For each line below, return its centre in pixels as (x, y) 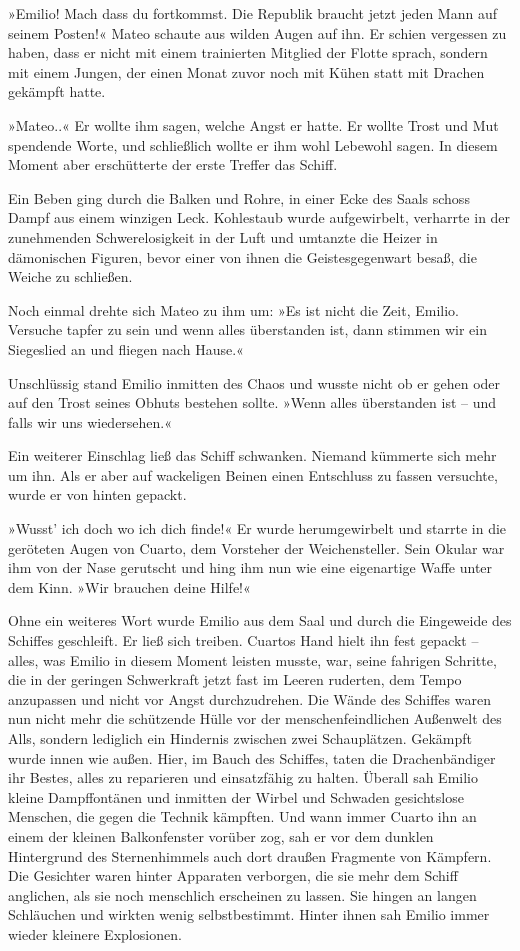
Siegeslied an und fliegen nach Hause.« (126, 348)
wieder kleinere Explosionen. (95, 933)
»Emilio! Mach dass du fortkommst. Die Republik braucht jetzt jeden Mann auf (252, 13)
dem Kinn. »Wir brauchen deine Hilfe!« (129, 586)
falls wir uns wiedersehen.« (90, 421)
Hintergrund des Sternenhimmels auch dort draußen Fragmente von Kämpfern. (250, 855)
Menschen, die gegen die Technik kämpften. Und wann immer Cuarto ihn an (242, 816)
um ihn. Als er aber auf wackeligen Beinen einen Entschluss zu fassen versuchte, (253, 474)
